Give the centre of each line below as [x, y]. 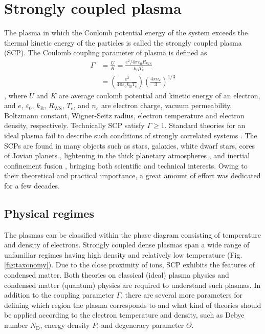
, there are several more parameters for [182, 295]
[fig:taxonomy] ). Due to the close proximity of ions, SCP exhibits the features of [130, 265]
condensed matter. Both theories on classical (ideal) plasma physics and [117, 275]
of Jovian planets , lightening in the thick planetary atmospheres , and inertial [127, 155]
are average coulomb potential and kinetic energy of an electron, [160, 95]
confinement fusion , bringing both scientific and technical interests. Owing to [126, 165]
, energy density [65, 325]
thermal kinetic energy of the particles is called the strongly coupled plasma [123, 42]
